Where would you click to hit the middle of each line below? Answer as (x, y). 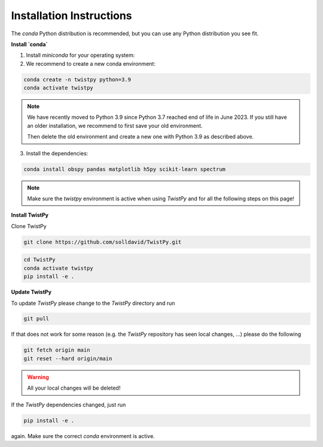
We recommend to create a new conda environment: (91, 63)
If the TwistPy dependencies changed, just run (68, 405)
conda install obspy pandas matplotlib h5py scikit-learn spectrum (125, 169)
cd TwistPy (39, 260)
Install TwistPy (30, 215)
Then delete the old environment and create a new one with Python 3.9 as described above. (141, 137)
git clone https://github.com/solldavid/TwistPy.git (103, 242)
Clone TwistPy (29, 226)
